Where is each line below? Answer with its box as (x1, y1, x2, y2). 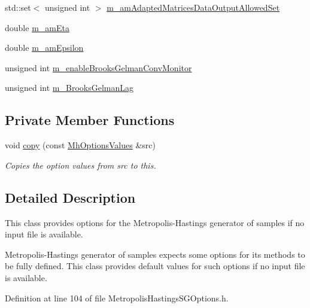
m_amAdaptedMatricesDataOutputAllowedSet (107, 1, 280, 13)
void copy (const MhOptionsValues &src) (5, 139, 156, 151)
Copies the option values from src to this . (5, 158, 156, 171)
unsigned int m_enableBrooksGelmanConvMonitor (5, 61, 192, 74)
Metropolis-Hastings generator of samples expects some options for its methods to (5, 248, 305, 260)
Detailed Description (5, 188, 136, 206)
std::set (5, 1, 31, 13)
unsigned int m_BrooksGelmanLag (5, 81, 133, 94)
